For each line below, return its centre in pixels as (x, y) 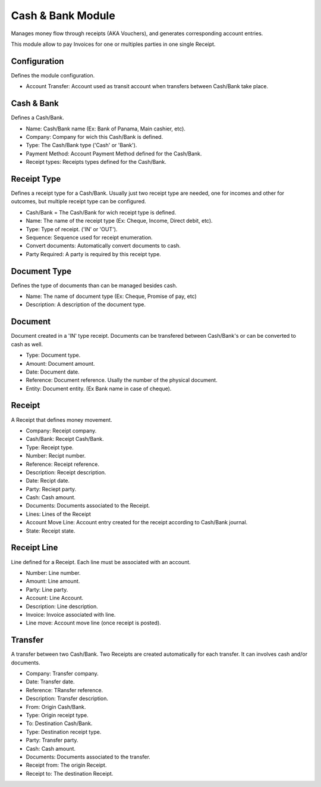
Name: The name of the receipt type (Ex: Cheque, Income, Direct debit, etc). (119, 221)
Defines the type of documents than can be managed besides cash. (94, 285)
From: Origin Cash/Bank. (56, 707)
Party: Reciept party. (51, 489)
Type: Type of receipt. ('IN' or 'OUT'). (72, 229)
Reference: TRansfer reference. (64, 690)
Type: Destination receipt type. (64, 732)
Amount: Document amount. (60, 363)
